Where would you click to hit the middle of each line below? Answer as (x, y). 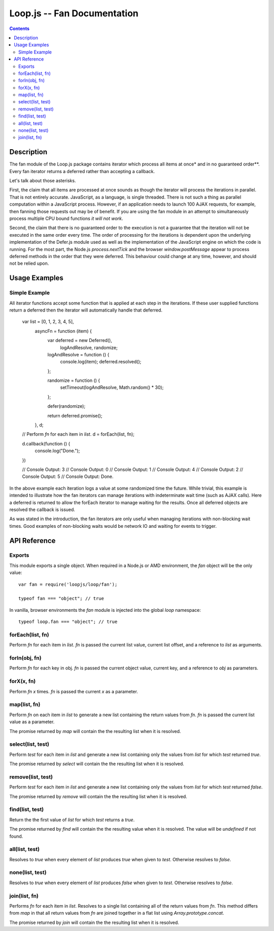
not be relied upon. (29, 263)
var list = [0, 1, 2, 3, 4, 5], (48, 322)
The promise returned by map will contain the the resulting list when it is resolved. (95, 731)
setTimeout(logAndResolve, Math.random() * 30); (112, 387)
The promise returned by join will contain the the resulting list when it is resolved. (94, 922)
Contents (20, 29)
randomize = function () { (74, 380)
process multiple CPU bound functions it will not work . (66, 218)
